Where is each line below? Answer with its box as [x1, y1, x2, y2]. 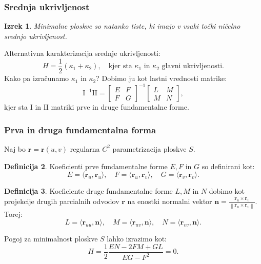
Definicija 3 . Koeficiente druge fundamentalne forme [4, 186, 173, 196]
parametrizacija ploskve [112, 143, 187, 154]
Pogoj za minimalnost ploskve [4, 233, 98, 244]
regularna [70, 143, 100, 154]
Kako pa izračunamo [4, 73, 69, 84]
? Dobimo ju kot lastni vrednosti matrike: [96, 73, 227, 84]
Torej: [4, 208, 23, 219]
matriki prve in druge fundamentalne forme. [51, 101, 189, 112]
